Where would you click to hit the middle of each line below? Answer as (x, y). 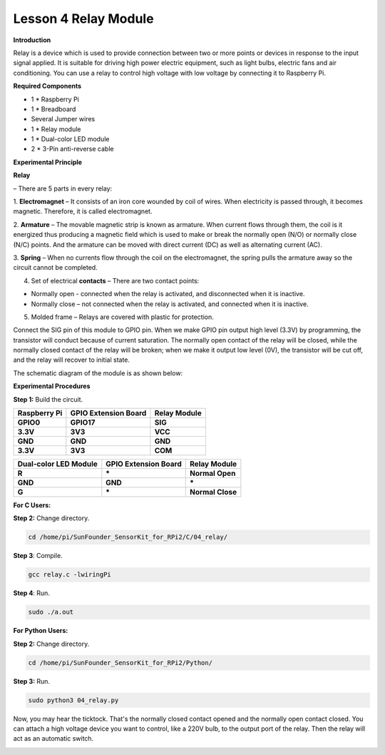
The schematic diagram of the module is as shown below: (98, 373)
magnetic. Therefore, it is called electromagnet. (83, 211)
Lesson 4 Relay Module (83, 19)
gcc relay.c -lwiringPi (70, 575)
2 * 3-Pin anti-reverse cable (72, 149)
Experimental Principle (47, 162)
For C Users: (32, 505)
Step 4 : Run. (31, 593)
